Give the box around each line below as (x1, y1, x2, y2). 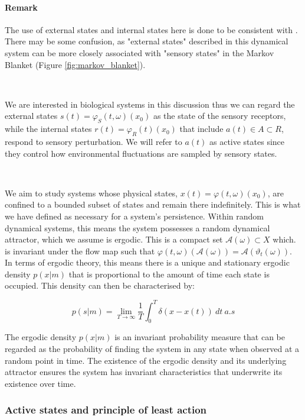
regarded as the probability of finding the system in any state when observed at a (5, 342, 300, 354)
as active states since (209, 135, 285, 147)
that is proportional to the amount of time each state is (68, 267, 270, 280)
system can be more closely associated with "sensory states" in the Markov (5, 46, 274, 59)
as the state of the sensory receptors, (153, 109, 286, 122)
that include (179, 122, 224, 135)
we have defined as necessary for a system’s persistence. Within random (5, 209, 264, 222)
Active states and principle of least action (5, 402, 207, 417)
